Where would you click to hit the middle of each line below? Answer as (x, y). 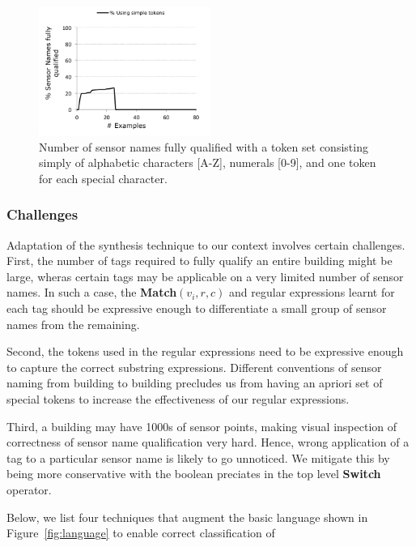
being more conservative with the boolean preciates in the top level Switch (194, 474)
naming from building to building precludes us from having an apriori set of (195, 383)
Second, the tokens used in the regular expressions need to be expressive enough (205, 351)
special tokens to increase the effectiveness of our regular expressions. (178, 398)
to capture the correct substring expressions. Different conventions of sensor (194, 367)
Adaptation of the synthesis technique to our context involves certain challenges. (206, 244)
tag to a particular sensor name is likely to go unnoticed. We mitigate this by (198, 457)
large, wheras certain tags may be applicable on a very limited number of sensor (205, 276)
